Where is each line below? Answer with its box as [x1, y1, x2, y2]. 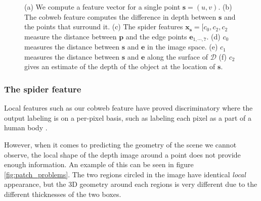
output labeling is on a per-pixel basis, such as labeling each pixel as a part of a [4, 112, 251, 123]
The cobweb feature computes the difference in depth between [24, 11, 216, 22]
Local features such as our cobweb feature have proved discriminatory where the [4, 103, 253, 113]
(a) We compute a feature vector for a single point [24, 2, 181, 12]
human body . [4, 122, 48, 133]
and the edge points [125, 31, 187, 41]
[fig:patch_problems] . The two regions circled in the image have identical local [4, 169, 246, 179]
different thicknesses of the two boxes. [4, 188, 121, 199]
